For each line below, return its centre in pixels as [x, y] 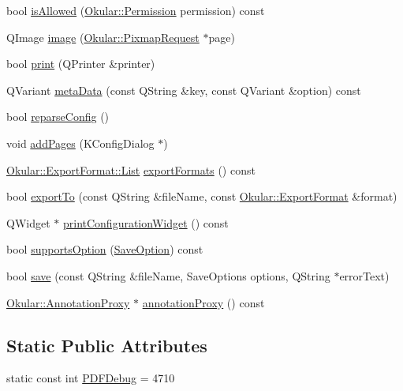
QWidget [28, 222]
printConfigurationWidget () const [146, 222]
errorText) [364, 275]
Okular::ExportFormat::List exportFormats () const [131, 169]
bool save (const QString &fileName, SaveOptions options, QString [168, 275]
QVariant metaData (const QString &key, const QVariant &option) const [184, 90]
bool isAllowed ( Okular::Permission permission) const [136, 10]
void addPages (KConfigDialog [80, 143]
